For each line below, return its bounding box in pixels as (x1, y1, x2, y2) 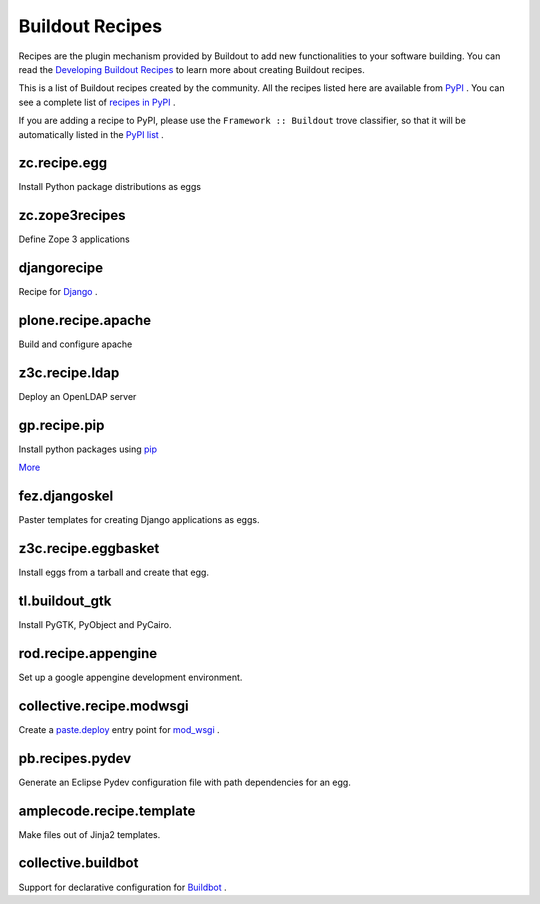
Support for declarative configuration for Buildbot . (18, 881, 227, 893)
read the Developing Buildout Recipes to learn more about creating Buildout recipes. (18, 63, 365, 75)
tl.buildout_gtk (18, 592, 112, 609)
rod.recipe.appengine (18, 645, 158, 662)
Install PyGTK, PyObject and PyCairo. (18, 619, 172, 631)
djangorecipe (18, 260, 104, 277)
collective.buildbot (18, 855, 139, 872)
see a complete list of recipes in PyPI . (18, 96, 176, 108)
